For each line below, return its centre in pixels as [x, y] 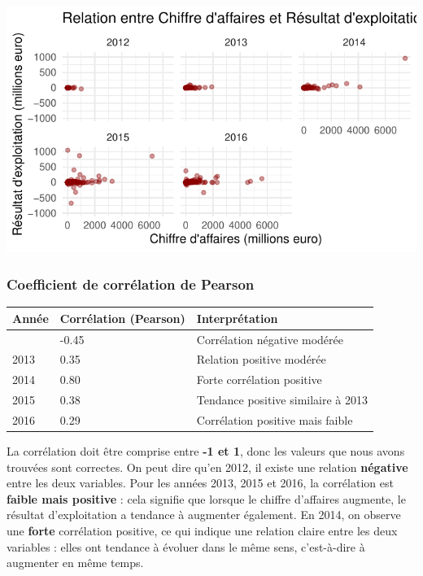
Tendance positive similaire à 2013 [282, 400]
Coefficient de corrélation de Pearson [131, 284]
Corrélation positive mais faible [275, 419]
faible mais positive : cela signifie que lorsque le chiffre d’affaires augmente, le [206, 498]
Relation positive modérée [261, 359]
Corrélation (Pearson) [122, 318]
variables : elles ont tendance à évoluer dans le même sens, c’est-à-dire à [186, 546]
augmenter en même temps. [75, 563]
